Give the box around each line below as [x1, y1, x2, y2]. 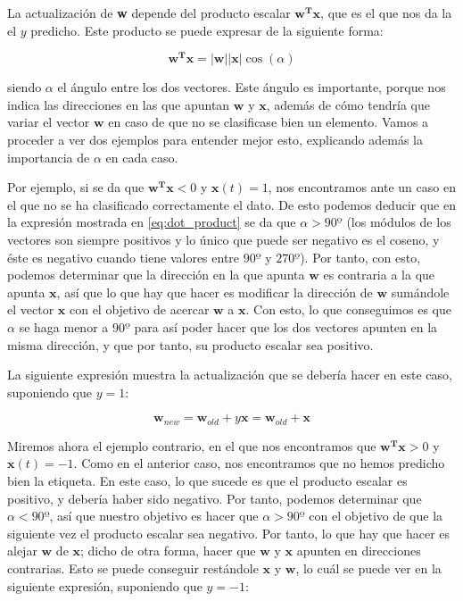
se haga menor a [19, 317, 109, 336]
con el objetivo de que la [309, 506, 443, 525]
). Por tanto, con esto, [300, 247, 421, 266]
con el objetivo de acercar [69, 300, 210, 319]
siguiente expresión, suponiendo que [7, 576, 203, 595]
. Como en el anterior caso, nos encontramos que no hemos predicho [73, 454, 445, 472]
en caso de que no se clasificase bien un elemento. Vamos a [108, 113, 429, 131]
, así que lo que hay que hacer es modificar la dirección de [56, 282, 373, 301]
